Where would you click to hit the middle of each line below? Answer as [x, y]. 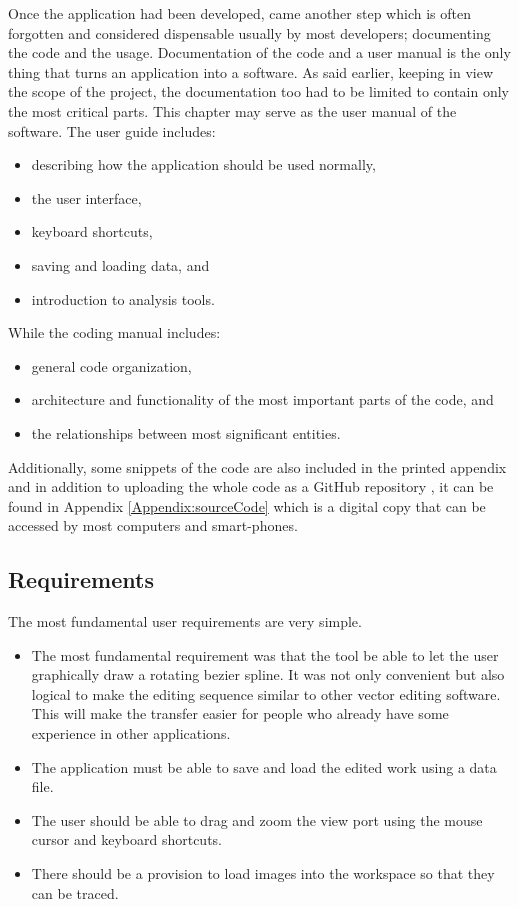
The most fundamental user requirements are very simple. [185, 621]
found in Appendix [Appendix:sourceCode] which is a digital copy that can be [247, 505]
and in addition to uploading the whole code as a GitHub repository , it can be [251, 486]
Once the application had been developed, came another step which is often [239, 13]
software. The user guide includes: [112, 130]
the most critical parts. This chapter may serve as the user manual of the [232, 110]
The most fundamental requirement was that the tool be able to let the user [265, 654]
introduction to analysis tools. [123, 298]
